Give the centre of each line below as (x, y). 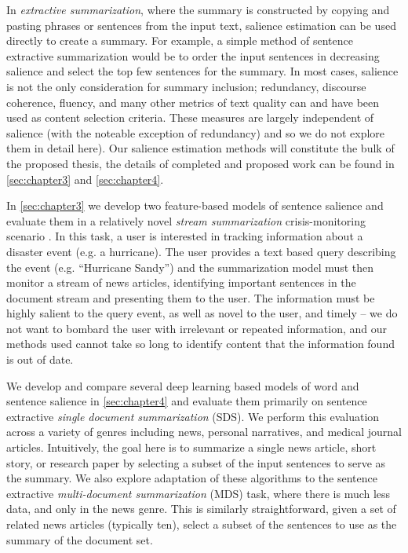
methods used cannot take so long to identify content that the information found (200, 344)
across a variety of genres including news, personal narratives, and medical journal (204, 432)
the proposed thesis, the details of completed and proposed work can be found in (200, 163)
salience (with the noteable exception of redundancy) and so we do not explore (196, 132)
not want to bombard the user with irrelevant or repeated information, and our (197, 328)
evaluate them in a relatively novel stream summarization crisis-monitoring (186, 220)
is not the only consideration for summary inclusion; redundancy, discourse (186, 86)
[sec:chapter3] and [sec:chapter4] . (85, 179)
